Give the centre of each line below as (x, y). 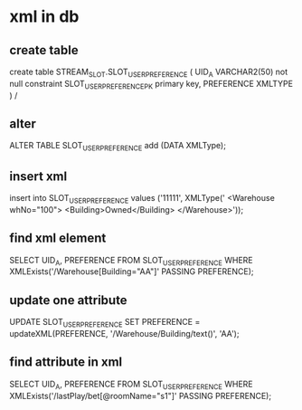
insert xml (38, 176)
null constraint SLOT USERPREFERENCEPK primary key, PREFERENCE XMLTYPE (151, 85)
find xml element (58, 238)
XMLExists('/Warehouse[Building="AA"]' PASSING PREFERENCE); (132, 272)
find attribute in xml (66, 362)
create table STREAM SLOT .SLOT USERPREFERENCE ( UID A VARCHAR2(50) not (149, 72)
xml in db (44, 17)
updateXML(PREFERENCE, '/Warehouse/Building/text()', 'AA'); (124, 334)
